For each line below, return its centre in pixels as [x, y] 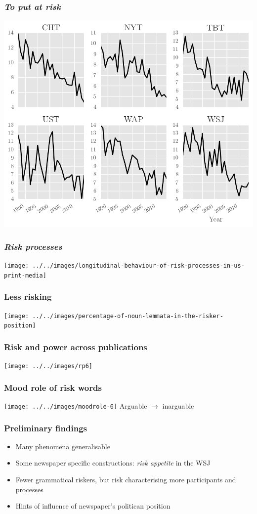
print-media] [25, 275]
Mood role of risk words [53, 387]
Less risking [28, 297]
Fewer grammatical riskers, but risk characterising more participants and [126, 480]
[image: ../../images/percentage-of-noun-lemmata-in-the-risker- [114, 316]
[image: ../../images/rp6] [48, 366]
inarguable [178, 405]
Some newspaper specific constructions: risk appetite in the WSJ [113, 463]
